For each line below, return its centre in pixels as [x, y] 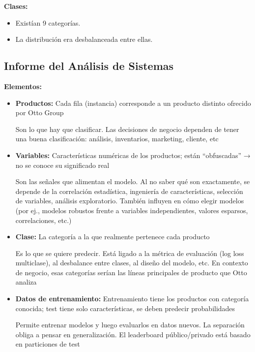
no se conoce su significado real [62, 165]
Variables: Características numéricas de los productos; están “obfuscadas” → [133, 155]
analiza [26, 282]
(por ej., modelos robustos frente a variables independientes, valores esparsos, [132, 210]
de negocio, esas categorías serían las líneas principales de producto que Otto [131, 272]
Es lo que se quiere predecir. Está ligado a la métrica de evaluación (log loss [130, 253]
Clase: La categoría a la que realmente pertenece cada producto [113, 237]
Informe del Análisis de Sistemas [89, 66]
